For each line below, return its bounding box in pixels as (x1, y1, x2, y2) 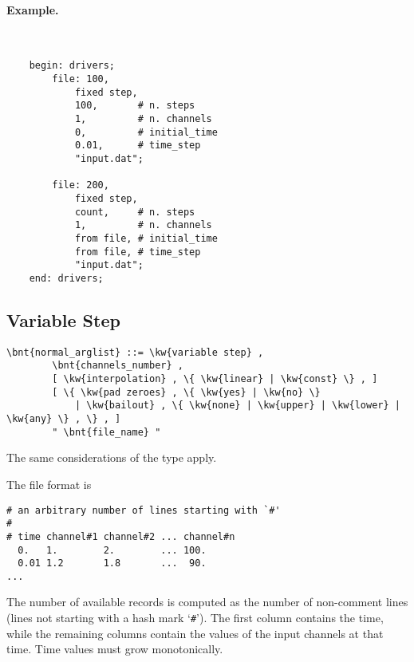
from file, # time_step (74, 246, 201, 258)
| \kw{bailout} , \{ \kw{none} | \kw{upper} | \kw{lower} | (74, 400, 400, 412)
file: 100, (52, 73, 109, 85)
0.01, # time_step (74, 140, 201, 152)
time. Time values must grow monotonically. (6, 640, 223, 657)
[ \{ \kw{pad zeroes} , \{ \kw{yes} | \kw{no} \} (52, 386, 321, 398)
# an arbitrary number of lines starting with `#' (6, 504, 281, 516)
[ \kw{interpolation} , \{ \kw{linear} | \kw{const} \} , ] (52, 373, 378, 385)
